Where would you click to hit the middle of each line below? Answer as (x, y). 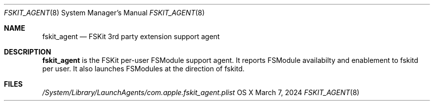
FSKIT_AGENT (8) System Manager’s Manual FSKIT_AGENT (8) (105, 13)
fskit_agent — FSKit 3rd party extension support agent (131, 36)
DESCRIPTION (28, 52)
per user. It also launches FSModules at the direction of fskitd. (143, 69)
